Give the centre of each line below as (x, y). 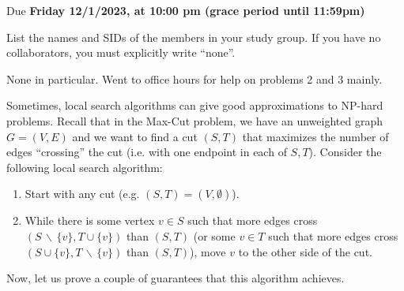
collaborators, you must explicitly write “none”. (121, 52)
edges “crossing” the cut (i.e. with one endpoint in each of (147, 152)
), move (208, 251)
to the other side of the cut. (305, 251)
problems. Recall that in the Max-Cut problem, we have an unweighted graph (194, 120)
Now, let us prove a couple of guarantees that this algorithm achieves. (176, 278)
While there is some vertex (90, 220)
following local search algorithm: (85, 167)
